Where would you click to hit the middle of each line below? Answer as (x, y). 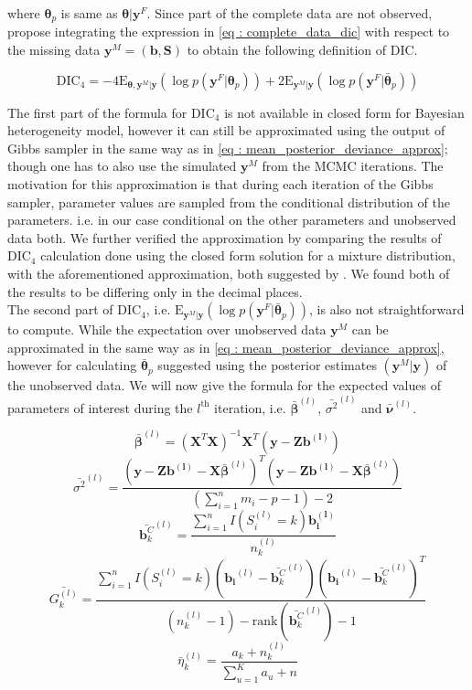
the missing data (54, 50)
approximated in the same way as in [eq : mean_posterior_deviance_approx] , (226, 347)
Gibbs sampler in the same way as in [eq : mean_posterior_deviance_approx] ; (228, 148)
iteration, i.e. (250, 407)
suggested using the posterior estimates (267, 365)
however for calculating (72, 365)
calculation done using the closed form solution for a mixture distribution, (248, 255)
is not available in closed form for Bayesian (344, 112)
